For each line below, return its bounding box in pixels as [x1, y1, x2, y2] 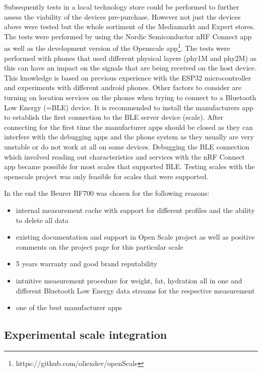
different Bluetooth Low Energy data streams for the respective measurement [16, 285, 255, 295]
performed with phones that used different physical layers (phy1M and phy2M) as [4, 52, 257, 63]
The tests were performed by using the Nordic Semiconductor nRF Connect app [4, 31, 252, 41]
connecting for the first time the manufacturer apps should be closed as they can [4, 121, 253, 132]
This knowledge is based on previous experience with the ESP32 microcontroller [4, 72, 251, 83]
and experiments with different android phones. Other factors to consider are [4, 82, 242, 93]
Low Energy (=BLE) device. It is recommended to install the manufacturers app [4, 102, 253, 112]
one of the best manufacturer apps [16, 302, 122, 313]
